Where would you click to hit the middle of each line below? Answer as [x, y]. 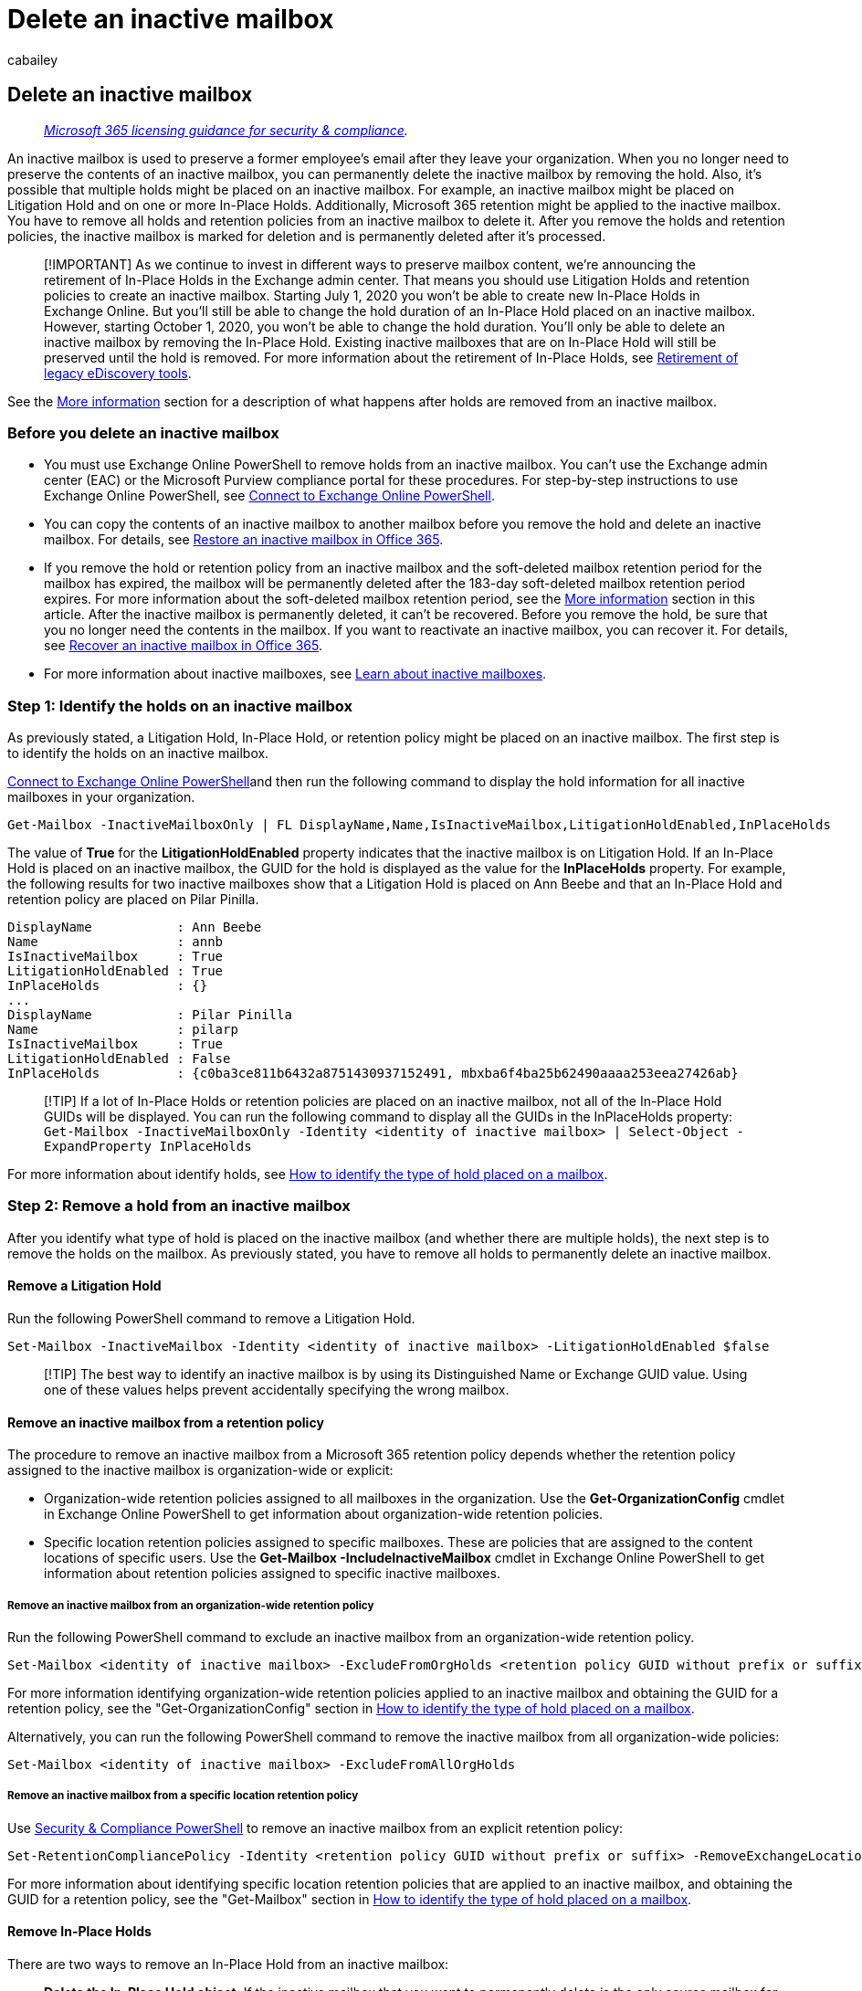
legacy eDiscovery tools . [118, 373]
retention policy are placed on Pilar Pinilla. [133, 900]
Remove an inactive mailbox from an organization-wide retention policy [191, 1605]
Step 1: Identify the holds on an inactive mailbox [180, 706]
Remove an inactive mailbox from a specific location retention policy [183, 1796]
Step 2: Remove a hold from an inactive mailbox [179, 1206]
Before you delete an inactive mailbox [143, 432]
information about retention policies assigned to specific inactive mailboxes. [272, 1574]
